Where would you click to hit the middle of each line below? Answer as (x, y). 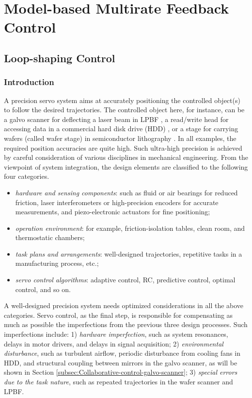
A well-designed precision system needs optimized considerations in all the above (124, 305)
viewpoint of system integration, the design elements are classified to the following (126, 166)
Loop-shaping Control (60, 58)
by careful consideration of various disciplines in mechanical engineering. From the (126, 157)
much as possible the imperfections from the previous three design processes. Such (126, 324)
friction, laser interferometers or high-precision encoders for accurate (117, 202)
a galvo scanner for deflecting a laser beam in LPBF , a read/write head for (116, 119)
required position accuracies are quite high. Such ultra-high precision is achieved (123, 147)
